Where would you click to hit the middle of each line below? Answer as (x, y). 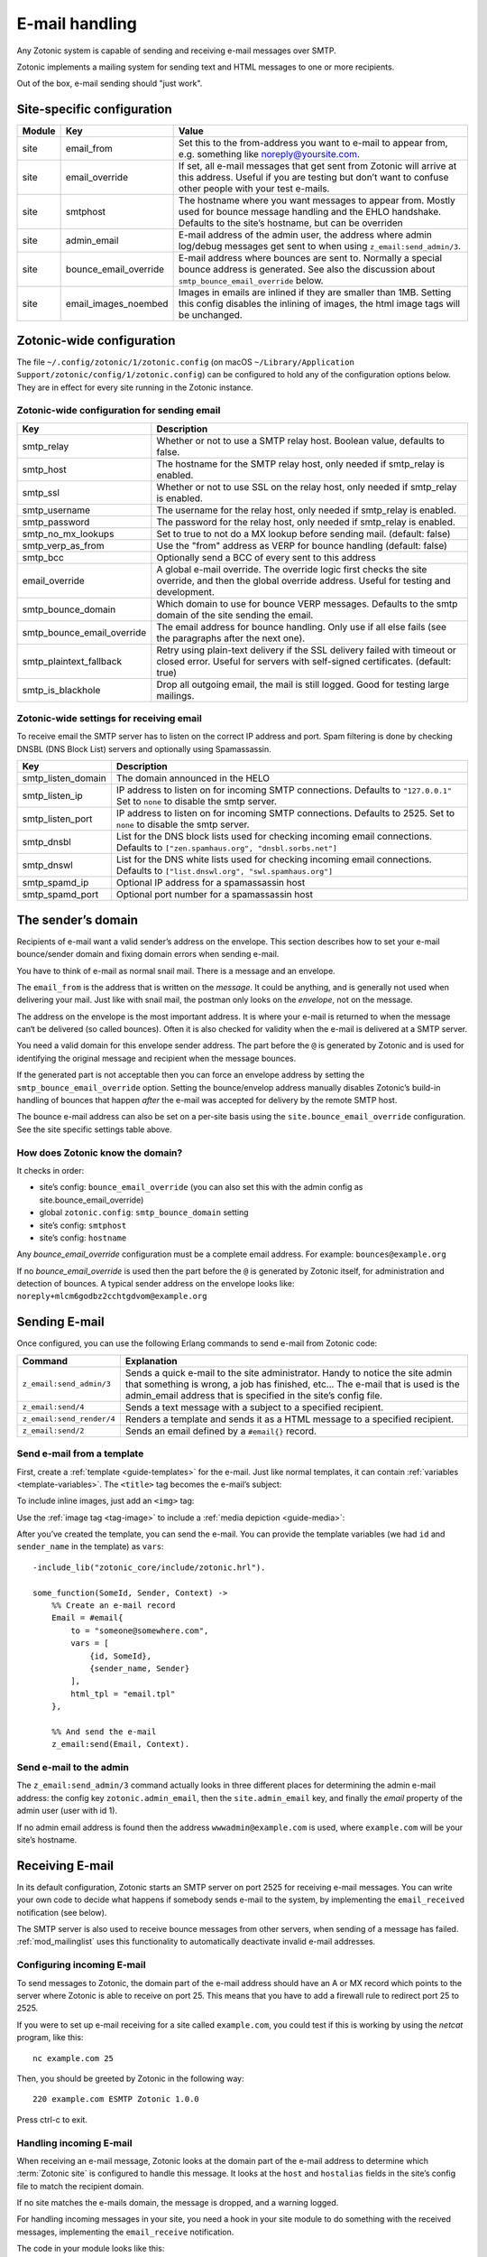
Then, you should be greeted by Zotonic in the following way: (130, 2078)
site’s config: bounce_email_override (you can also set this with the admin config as (201, 1187)
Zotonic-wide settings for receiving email (109, 719)
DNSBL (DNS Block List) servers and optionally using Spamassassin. (144, 748)
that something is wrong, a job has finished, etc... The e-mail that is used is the (292, 1384)
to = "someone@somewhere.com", (140, 1630)
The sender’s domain (78, 920)
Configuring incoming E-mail (81, 1965)
